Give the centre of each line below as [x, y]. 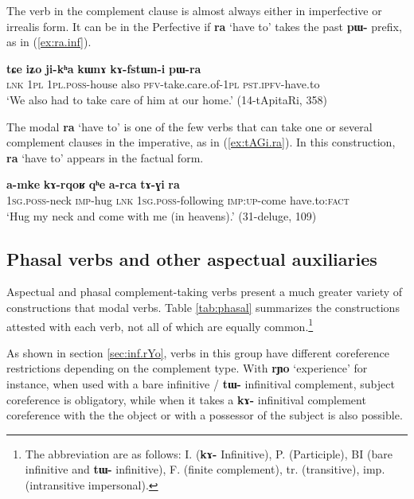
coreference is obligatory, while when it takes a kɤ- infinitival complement [186, 399]
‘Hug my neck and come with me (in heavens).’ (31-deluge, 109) [162, 215]
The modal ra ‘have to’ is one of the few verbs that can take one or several [189, 126]
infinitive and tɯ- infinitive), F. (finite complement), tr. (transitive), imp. [205, 469]
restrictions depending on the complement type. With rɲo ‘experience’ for [187, 368]
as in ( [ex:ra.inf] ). [49, 42]
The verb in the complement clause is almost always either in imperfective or [194, 10]
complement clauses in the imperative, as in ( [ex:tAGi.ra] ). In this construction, [201, 142]
